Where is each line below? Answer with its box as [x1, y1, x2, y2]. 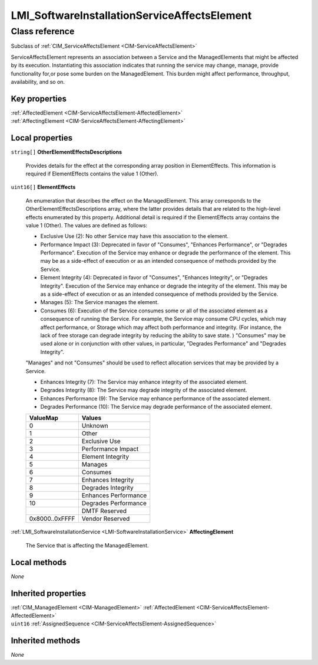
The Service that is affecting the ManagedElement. [25, 542, 149, 549]
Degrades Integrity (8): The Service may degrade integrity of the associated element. [40, 387, 247, 394]
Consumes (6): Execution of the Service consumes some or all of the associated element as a [40, 307, 268, 314]
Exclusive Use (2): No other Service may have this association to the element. [40, 233, 229, 240]
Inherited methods [11, 635, 81, 646]
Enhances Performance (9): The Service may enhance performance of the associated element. [40, 395, 271, 402]
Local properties [11, 133, 73, 143]
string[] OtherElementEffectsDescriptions [11, 148, 122, 156]
